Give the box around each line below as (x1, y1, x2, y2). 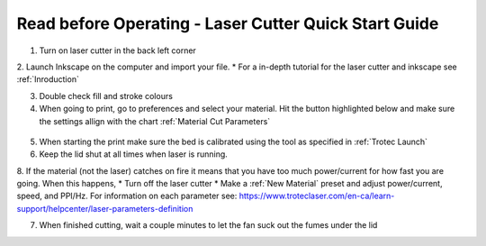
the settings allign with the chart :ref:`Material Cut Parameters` (39, 115, 271, 126)
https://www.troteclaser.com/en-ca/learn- (238, 190, 395, 202)
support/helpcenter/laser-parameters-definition (16, 203, 193, 214)
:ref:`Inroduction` (16, 74, 80, 85)
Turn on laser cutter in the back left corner (39, 45, 197, 56)
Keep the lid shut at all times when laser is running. (39, 149, 229, 159)
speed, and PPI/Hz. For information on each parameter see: (16, 190, 238, 202)
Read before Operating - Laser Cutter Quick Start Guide (16, 14, 439, 33)
